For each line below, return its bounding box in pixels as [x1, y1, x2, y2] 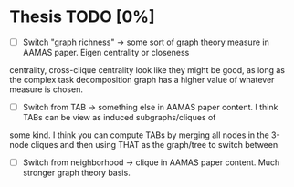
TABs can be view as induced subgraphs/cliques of [22, 112, 216, 123]
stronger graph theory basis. [22, 167, 131, 179]
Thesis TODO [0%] [9, 6, 155, 27]
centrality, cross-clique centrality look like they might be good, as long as [9, 65, 286, 75]
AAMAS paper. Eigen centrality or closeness [22, 47, 190, 57]
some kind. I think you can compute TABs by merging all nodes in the [9, 130, 269, 140]
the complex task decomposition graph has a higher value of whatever [9, 75, 275, 85]
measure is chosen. [9, 84, 84, 95]
